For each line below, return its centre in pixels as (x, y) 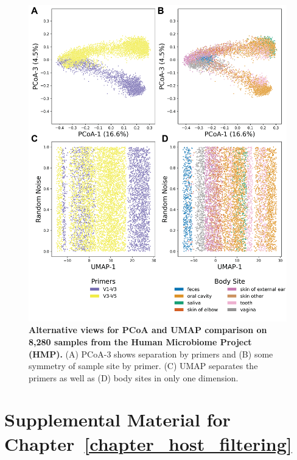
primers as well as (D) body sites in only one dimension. (134, 377)
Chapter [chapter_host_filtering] (148, 443)
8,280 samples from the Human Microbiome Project (140, 341)
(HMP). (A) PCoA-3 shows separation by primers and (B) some (151, 354)
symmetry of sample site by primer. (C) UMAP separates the (143, 366)
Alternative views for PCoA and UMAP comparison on (148, 330)
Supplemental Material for (117, 419)
